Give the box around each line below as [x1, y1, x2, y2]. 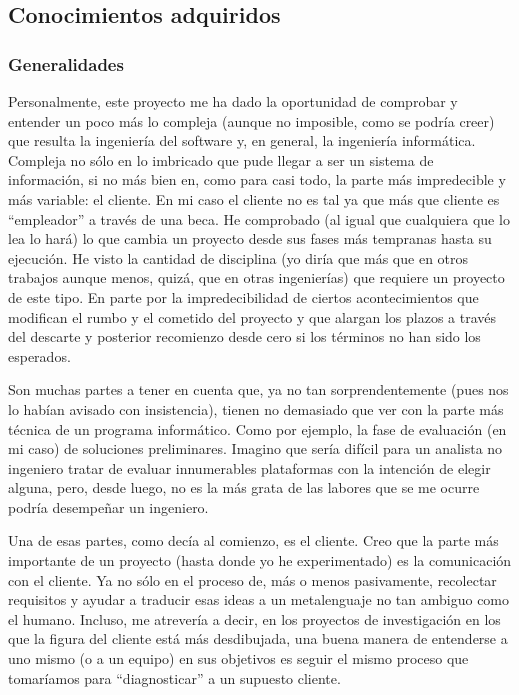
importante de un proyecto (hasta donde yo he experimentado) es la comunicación [8, 550, 512, 571]
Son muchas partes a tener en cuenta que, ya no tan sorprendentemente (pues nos [8, 379, 509, 400]
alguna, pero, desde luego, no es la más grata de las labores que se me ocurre [8, 477, 480, 498]
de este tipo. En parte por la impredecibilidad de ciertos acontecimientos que [8, 286, 479, 307]
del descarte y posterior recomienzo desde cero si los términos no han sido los [8, 326, 481, 347]
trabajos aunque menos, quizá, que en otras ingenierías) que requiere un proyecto [8, 267, 505, 288]
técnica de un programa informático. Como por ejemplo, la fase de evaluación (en [8, 418, 507, 439]
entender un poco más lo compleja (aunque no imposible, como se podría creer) [8, 110, 495, 131]
